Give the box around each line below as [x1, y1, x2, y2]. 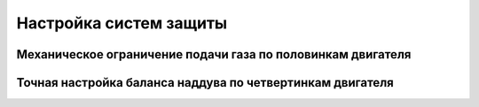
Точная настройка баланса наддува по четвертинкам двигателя [16, 75, 394, 90]
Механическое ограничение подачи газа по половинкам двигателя [16, 47, 412, 62]
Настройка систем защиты [16, 13, 228, 33]
